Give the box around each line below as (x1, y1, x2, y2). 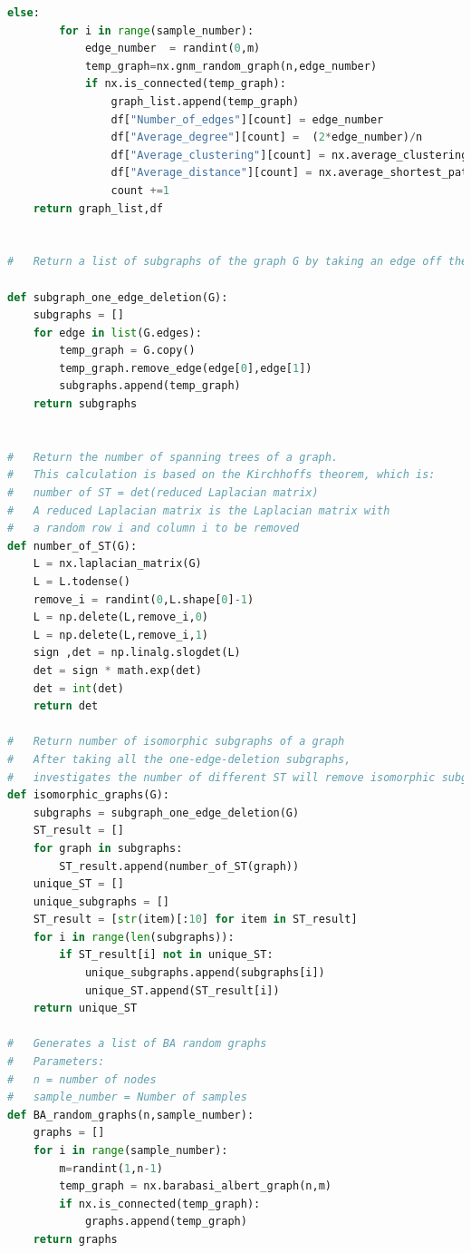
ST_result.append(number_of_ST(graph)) (59, 859, 300, 873)
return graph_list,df (33, 201, 163, 215)
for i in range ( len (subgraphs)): (33, 930, 235, 944)
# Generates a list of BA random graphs (7, 1037, 267, 1051)
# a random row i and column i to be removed (7, 522, 300, 535)
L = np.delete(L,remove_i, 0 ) (33, 611, 208, 624)
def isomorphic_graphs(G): (7, 788, 169, 802)
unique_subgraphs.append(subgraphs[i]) (84, 966, 325, 980)
